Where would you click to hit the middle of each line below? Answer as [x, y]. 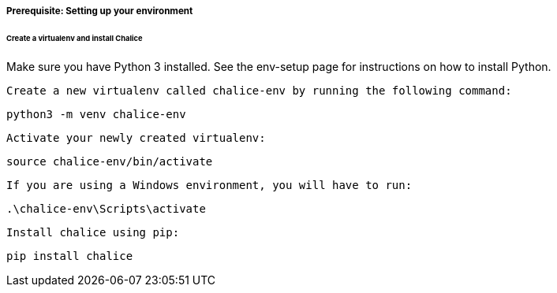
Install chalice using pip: [93, 232]
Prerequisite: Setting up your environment [100, 11]
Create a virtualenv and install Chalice [75, 38]
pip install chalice [70, 256]
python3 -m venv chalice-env [96, 114]
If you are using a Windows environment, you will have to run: [209, 185]
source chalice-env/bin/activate [110, 161]
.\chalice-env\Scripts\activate [106, 208]
